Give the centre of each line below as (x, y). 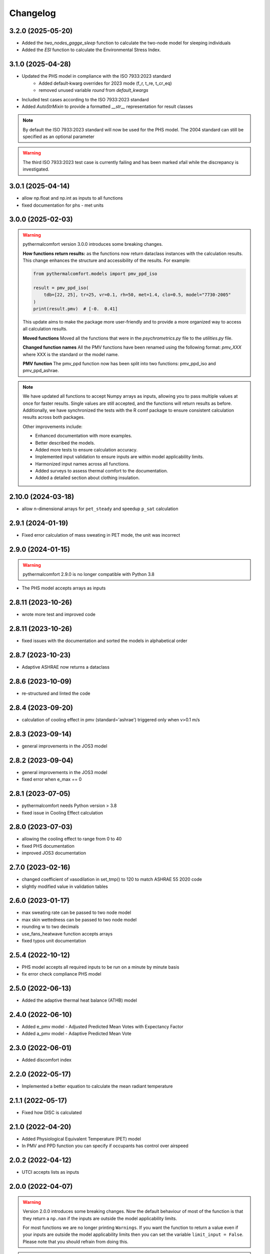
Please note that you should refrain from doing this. (75, 1241)
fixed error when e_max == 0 (52, 779)
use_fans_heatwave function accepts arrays (67, 933)
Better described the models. (65, 443)
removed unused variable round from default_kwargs (93, 90)
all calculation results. (45, 329)
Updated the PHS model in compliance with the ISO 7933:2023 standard (96, 76)
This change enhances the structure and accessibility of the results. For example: (106, 260)
